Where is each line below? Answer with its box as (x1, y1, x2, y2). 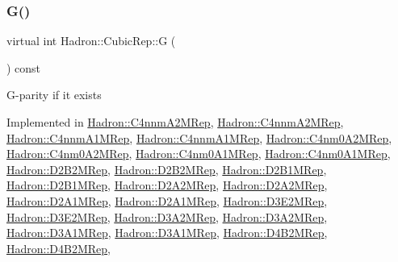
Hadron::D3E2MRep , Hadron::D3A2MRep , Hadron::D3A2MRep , (6, 208, 328, 225)
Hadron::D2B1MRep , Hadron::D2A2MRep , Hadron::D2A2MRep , (6, 177, 328, 193)
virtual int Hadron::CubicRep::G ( (6, 32, 176, 49)
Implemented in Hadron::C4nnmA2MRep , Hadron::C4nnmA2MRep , (6, 114, 344, 130)
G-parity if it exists (6, 86, 102, 103)
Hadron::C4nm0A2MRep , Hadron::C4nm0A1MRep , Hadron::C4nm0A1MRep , (6, 145, 391, 162)
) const (6, 59, 41, 76)
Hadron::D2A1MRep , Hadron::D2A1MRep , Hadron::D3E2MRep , (6, 192, 328, 209)
